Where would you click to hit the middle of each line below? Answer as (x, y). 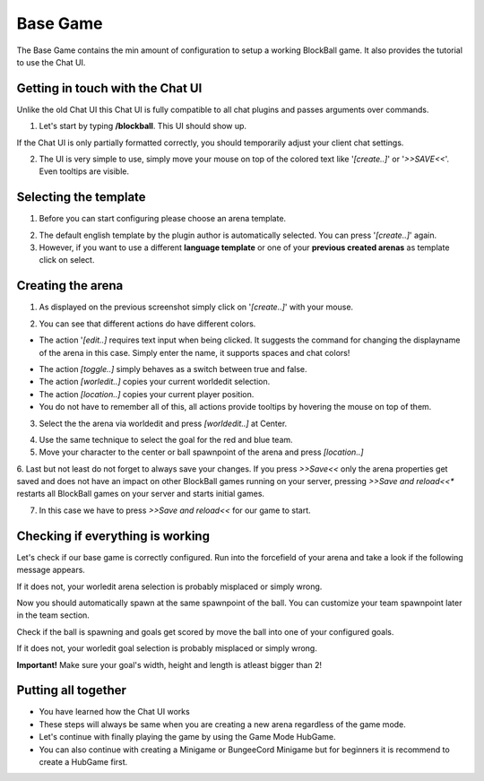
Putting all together (72, 690)
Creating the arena (70, 286)
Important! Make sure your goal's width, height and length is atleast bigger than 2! (169, 664)
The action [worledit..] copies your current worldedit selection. (155, 382)
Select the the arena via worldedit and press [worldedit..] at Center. (163, 423)
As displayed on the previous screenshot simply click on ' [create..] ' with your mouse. (196, 307)
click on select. (67, 260)
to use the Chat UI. (51, 62)
